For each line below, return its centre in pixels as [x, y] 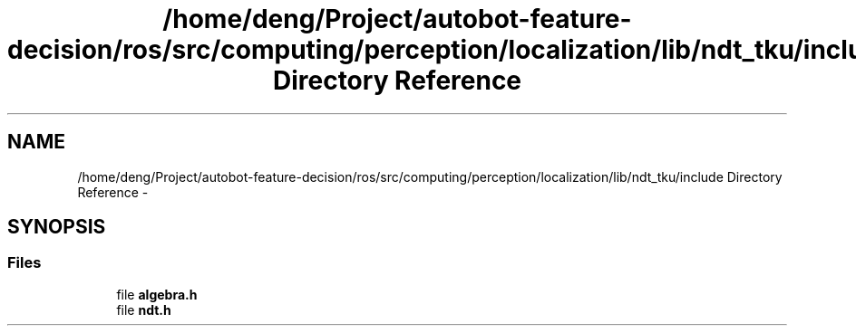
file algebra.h [157, 294]
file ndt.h [144, 309]
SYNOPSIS [57, 227]
